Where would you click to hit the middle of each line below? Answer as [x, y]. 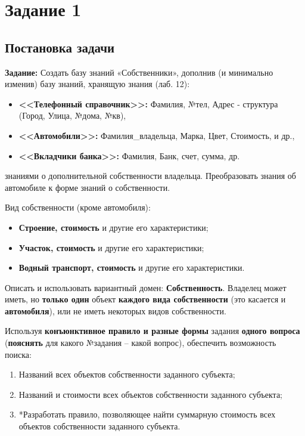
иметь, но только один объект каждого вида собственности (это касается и [145, 299]
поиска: [18, 354]
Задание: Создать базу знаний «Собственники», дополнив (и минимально [139, 72]
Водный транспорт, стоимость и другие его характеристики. [132, 268]
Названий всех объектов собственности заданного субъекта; [127, 374]
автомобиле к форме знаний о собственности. [88, 187]
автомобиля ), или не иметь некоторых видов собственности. [116, 310]
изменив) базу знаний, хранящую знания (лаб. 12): [97, 84]
